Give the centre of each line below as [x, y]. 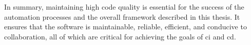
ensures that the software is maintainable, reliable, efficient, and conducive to [125, 27]
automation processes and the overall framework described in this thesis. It [122, 16]
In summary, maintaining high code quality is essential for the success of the [124, 7]
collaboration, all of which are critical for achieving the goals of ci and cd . [120, 36]
